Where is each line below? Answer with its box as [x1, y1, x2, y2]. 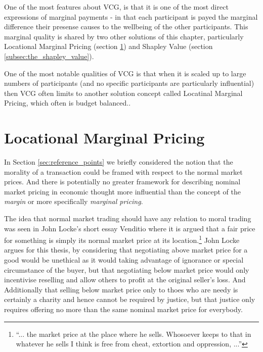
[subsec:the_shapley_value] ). [4, 51, 94, 61]
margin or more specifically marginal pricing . [4, 196, 143, 207]
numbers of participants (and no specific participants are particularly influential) [4, 78, 254, 88]
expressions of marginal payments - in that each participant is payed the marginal [4, 11, 258, 22]
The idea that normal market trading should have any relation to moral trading [4, 213, 251, 224]
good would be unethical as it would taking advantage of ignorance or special [4, 255, 244, 265]
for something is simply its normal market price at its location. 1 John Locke [4, 233, 240, 245]
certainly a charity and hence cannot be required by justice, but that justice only [4, 294, 255, 305]
